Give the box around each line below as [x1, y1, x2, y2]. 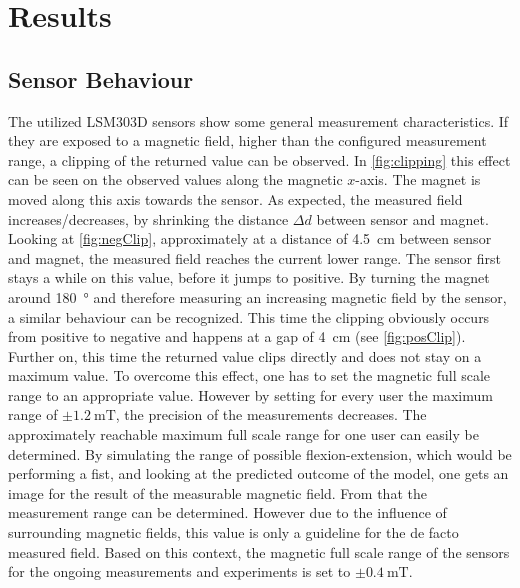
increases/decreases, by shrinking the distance [8, 208, 289, 229]
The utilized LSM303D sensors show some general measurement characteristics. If [8, 110, 509, 131]
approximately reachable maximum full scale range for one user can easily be [8, 424, 479, 445]
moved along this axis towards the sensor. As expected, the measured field [8, 188, 463, 209]
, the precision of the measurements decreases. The [115, 404, 427, 425]
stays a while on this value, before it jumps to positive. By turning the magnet [8, 267, 490, 288]
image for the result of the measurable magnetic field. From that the [8, 482, 427, 503]
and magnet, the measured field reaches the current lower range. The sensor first [8, 247, 501, 268]
